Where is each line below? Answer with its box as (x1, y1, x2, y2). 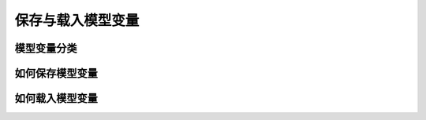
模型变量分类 (14, 42, 77, 55)
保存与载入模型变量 (14, 12, 140, 29)
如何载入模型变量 (14, 92, 98, 105)
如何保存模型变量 (14, 67, 98, 80)
